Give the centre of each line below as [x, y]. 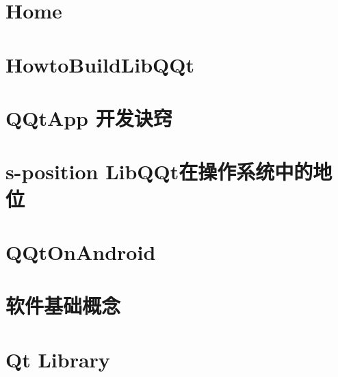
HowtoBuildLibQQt [100, 64]
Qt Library [58, 359]
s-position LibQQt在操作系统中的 [159, 171]
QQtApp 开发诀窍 [89, 117]
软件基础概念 [63, 305]
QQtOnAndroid [81, 251]
